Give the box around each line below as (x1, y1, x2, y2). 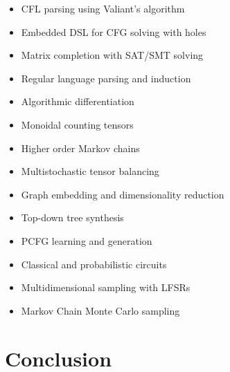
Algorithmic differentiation (21, 94, 134, 109)
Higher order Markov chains (21, 140, 140, 155)
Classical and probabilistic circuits (21, 257, 167, 271)
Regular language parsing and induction (21, 71, 191, 85)
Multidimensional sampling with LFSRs (21, 280, 191, 295)
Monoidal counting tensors (21, 117, 134, 131)
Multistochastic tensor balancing (21, 164, 159, 178)
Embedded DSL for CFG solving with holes (21, 24, 206, 39)
